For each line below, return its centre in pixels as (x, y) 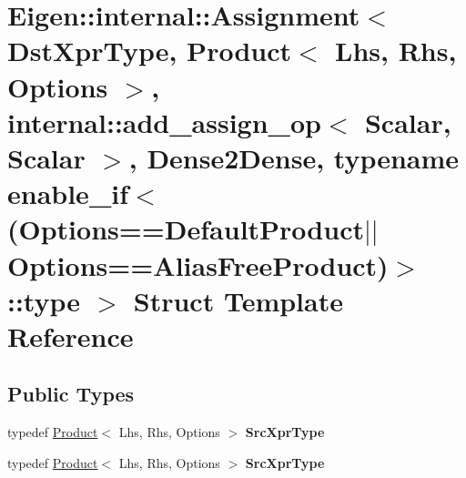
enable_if (68, 193)
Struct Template (238, 300)
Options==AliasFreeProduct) (198, 264)
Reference (71, 336)
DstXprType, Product (150, 51)
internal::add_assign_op (164, 122)
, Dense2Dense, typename (294, 157)
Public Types (71, 394)
